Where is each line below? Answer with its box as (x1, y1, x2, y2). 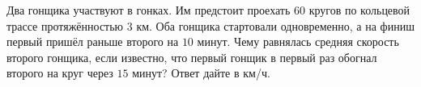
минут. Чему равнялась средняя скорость (197, 33, 399, 50)
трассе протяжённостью (6, 17, 124, 34)
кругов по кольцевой (308, 2, 410, 18)
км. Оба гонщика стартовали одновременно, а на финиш (136, 17, 415, 34)
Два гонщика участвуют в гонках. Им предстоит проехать (6, 2, 291, 18)
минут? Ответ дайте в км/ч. (132, 64, 270, 81)
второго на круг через (6, 64, 113, 81)
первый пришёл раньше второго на (6, 33, 179, 50)
